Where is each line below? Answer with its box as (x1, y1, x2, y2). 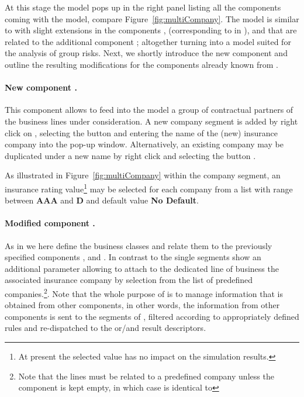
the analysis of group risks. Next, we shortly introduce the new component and (5, 47, 288, 59)
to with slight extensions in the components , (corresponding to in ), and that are (5, 24, 297, 36)
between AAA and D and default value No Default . (5, 194, 199, 206)
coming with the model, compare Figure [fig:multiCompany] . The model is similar (5, 12, 299, 25)
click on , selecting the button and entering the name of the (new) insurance (5, 126, 278, 139)
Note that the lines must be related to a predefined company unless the (18, 370, 274, 382)
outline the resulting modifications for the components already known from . (5, 58, 278, 70)
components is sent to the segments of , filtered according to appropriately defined (5, 310, 299, 322)
